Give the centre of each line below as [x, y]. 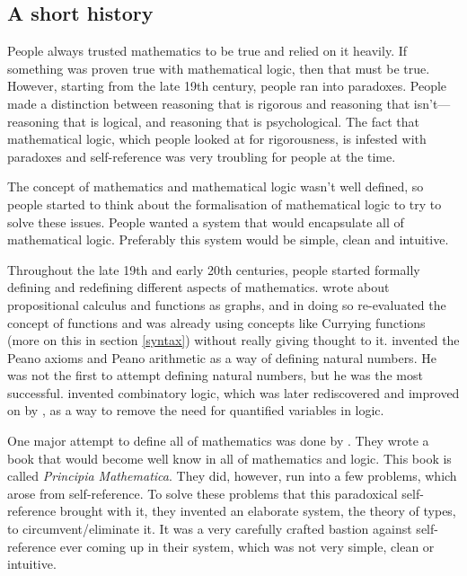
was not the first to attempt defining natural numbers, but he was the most [215, 375]
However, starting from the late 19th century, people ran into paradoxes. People [227, 86]
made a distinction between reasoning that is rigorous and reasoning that [209, 103]
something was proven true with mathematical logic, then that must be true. [219, 68]
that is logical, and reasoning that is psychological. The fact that [241, 121]
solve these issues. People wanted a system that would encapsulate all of [206, 222]
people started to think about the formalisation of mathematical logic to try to [225, 204]
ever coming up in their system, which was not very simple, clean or [247, 546]
